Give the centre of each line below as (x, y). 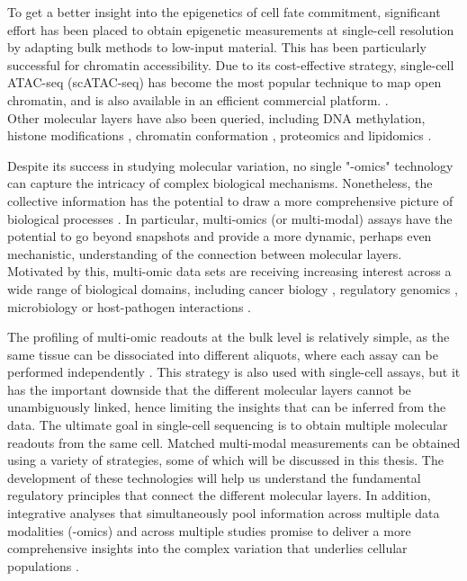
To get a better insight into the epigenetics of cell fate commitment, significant (224, 12)
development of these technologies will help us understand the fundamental (214, 477)
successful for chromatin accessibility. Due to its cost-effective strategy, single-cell (231, 64)
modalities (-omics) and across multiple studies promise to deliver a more (209, 530)
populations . (43, 565)
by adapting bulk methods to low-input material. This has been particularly (217, 47)
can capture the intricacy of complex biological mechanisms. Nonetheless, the (220, 183)
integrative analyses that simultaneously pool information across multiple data (224, 513)
